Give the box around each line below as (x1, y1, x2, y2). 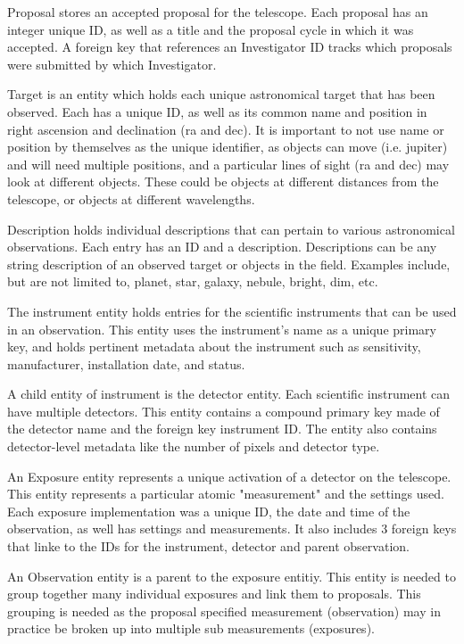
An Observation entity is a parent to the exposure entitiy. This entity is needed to (7, 566, 456, 585)
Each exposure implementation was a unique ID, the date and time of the (7, 501, 410, 520)
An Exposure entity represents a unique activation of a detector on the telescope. (7, 466, 452, 485)
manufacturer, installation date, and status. (7, 354, 245, 373)
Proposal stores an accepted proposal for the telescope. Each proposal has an (7, 3, 428, 21)
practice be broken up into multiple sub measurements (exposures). (7, 619, 375, 638)
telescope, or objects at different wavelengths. (7, 189, 255, 208)
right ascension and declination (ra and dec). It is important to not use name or (7, 120, 444, 138)
